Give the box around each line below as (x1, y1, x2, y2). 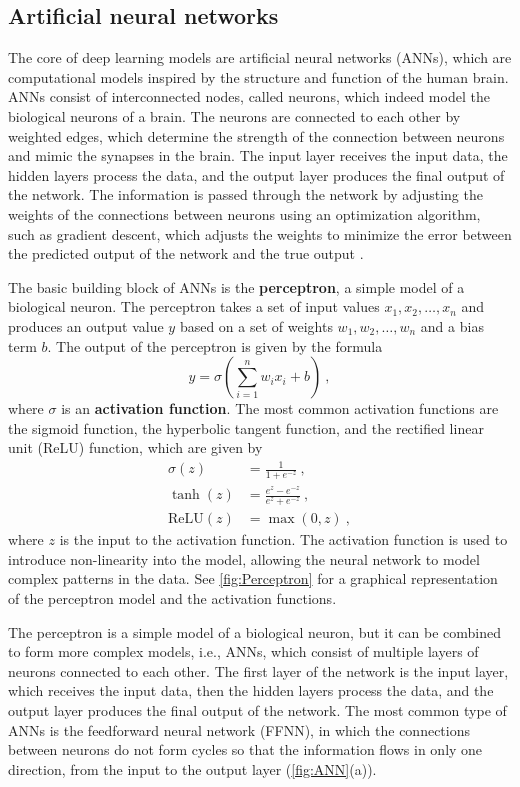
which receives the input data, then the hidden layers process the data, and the (8, 680, 494, 701)
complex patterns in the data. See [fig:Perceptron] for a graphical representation (8, 568, 498, 589)
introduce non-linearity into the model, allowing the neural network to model (8, 548, 480, 569)
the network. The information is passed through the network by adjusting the (8, 184, 483, 205)
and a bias (420, 315, 484, 336)
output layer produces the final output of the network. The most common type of (8, 699, 507, 720)
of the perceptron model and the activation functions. (8, 588, 337, 608)
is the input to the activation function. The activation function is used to (59, 529, 508, 550)
